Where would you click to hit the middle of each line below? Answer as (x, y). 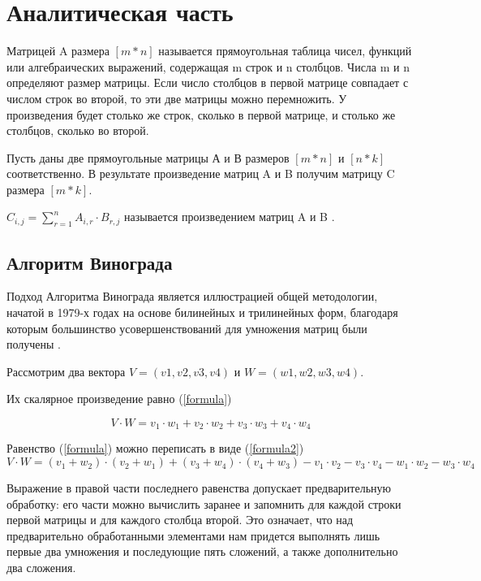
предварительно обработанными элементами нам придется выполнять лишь (193, 535)
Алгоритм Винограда (90, 262)
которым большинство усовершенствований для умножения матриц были (187, 328)
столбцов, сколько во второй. (78, 130)
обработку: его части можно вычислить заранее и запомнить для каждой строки (204, 503)
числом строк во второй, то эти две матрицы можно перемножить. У (177, 98)
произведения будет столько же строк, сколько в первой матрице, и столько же (201, 114)
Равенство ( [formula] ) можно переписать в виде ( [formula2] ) (155, 448)
